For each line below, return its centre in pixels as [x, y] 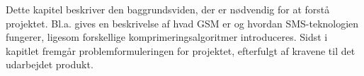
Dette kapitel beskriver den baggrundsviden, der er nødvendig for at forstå [168, 9]
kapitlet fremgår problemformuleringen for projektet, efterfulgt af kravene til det [181, 50]
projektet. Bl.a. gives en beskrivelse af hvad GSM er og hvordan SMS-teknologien [182, 23]
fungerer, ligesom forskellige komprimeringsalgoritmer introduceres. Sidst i [167, 37]
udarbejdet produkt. [50, 64]
